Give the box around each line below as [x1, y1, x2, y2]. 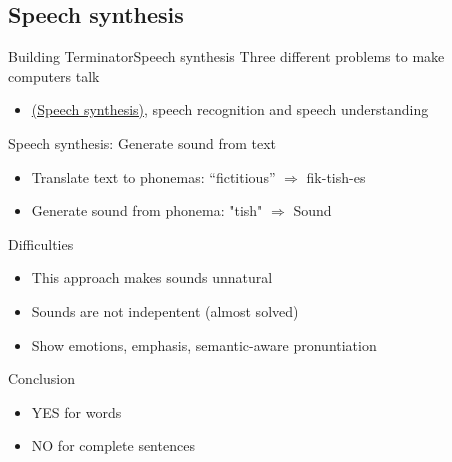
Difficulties [8, 233, 74, 254]
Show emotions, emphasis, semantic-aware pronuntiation [31, 334, 377, 355]
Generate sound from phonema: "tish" [31, 200, 263, 221]
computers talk [8, 65, 100, 86]
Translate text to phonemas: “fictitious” [31, 166, 276, 187]
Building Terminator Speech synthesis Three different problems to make [8, 46, 445, 67]
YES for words [31, 401, 122, 422]
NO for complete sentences [31, 435, 195, 456]
